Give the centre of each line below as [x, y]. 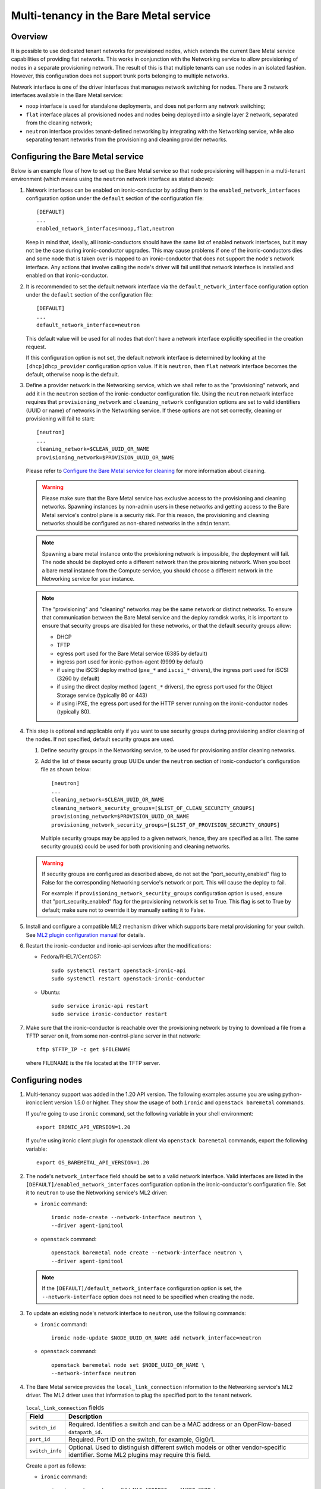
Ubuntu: [51, 992]
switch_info [45, 1451]
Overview [29, 37]
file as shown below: [66, 770]
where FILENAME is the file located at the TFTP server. [93, 1063]
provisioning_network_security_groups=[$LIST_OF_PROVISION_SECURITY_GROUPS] [166, 825]
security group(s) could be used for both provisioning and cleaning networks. [136, 846]
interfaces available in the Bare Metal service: [67, 95]
